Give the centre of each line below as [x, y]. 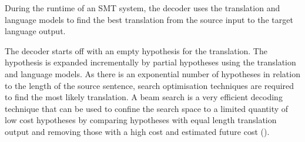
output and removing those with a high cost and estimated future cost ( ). [137, 131]
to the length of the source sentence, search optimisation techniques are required [150, 85]
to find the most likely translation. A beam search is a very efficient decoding [144, 97]
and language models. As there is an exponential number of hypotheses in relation [152, 73]
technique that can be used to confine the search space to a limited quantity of [147, 108]
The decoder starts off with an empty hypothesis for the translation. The [136, 50]
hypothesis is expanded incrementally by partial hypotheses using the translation [150, 62]
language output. [35, 31]
